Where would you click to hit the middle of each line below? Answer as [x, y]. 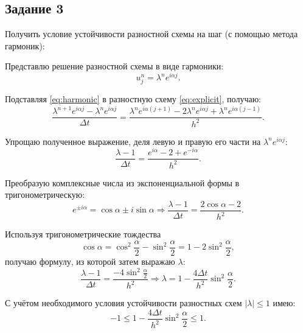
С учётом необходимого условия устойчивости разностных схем [124, 303]
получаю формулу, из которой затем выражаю [90, 261]
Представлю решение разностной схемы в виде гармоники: [114, 66]
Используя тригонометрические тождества [83, 234]
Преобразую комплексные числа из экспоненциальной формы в [122, 182]
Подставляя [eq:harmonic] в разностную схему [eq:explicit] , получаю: [133, 99]
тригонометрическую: [45, 195]
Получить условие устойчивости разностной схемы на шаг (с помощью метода [151, 34]
